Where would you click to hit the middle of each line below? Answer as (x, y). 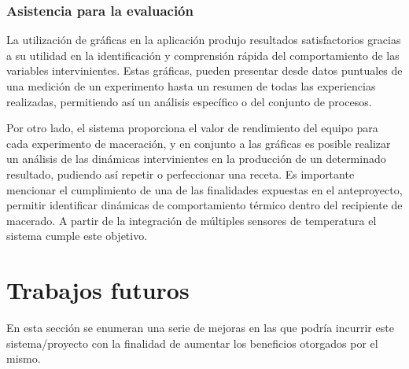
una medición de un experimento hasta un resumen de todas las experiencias (191, 86)
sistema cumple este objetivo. (77, 236)
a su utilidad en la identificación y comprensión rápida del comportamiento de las (203, 55)
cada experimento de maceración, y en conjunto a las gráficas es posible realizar (199, 143)
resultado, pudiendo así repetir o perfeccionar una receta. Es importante (181, 173)
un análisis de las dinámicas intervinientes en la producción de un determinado (196, 159)
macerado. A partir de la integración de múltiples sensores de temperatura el (192, 220)
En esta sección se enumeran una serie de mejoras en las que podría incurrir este (200, 328)
